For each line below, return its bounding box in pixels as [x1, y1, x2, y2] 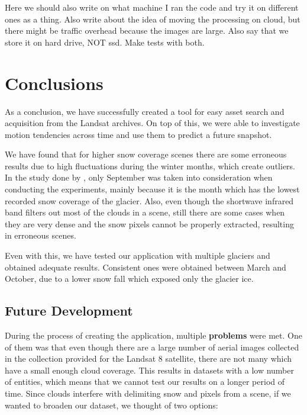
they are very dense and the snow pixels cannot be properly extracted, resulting [5, 217, 294, 230]
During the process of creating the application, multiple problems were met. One [5, 329, 302, 342]
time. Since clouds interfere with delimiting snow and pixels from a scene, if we [5, 387, 291, 399]
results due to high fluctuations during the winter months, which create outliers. [5, 159, 295, 172]
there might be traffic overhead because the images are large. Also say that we [5, 24, 289, 37]
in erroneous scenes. [5, 229, 76, 242]
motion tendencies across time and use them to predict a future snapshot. [5, 128, 272, 140]
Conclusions [5, 70, 104, 95]
